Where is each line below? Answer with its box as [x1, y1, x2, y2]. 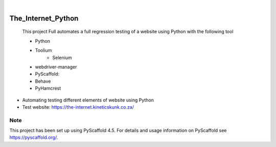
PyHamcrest [35, 85, 61, 91]
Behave [35, 78, 51, 84]
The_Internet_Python [9, 14, 79, 22]
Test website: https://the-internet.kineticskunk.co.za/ [22, 104, 134, 110]
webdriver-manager [35, 64, 77, 70]
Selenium [52, 54, 72, 61]
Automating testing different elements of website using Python [22, 97, 154, 103]
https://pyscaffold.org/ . [9, 134, 58, 140]
